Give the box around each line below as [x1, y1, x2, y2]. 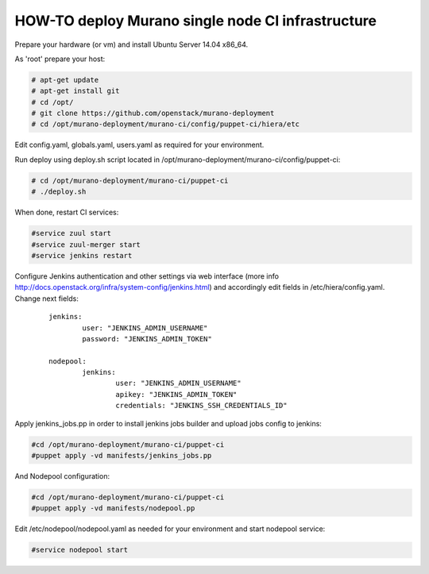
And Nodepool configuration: [14, 472, 110, 481]
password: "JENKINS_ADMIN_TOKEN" [82, 334, 212, 343]
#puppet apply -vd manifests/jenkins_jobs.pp [31, 451, 212, 460]
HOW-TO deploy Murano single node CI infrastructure [14, 12, 377, 29]
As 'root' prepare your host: [14, 54, 106, 64]
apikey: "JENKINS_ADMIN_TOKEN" [115, 390, 238, 399]
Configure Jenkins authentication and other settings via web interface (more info [14, 271, 280, 281]
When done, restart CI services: [14, 207, 119, 218]
